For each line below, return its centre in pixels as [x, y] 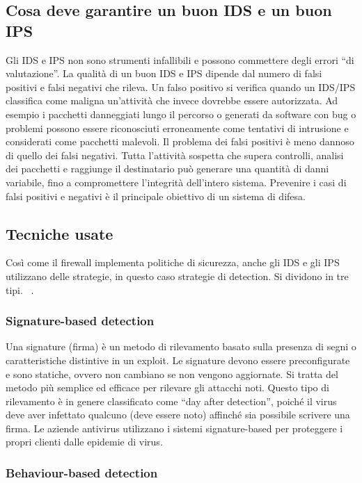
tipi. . [20, 289]
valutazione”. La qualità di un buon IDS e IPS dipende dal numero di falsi [164, 73]
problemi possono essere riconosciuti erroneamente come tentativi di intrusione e [177, 128]
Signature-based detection [80, 321]
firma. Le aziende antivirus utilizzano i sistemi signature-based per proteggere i [174, 428]
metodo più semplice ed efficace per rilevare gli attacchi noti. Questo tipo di [167, 387]
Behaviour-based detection [82, 473]
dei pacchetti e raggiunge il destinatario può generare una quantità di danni [167, 169]
